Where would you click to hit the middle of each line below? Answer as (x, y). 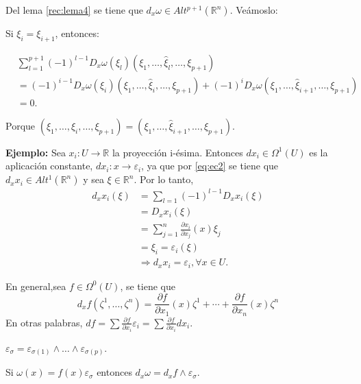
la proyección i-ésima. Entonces (177, 152)
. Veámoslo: (254, 10)
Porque (21, 125)
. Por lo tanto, (164, 179)
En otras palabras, (44, 322)
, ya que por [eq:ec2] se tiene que (210, 166)
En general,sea (36, 286)
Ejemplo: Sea (36, 152)
